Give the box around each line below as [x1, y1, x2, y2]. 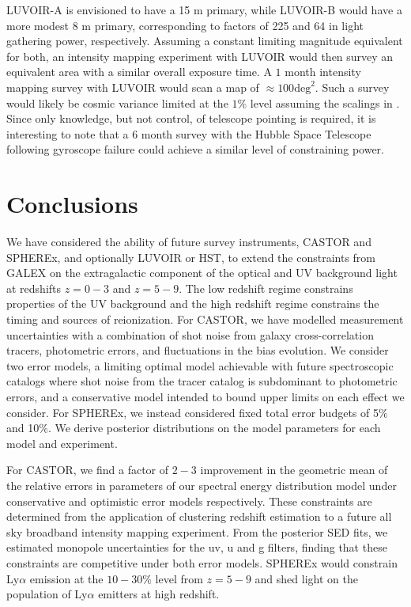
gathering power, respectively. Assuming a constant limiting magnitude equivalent [6, 32, 403, 49]
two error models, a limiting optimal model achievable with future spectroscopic [6, 357, 394, 374]
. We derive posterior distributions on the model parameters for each [47, 419, 381, 436]
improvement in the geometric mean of [200, 461, 388, 478]
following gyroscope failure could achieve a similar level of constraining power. [6, 141, 384, 157]
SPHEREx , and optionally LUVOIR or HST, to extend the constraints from [6, 248, 375, 265]
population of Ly [6, 586, 88, 602]
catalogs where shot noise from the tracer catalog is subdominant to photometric [6, 373, 398, 389]
